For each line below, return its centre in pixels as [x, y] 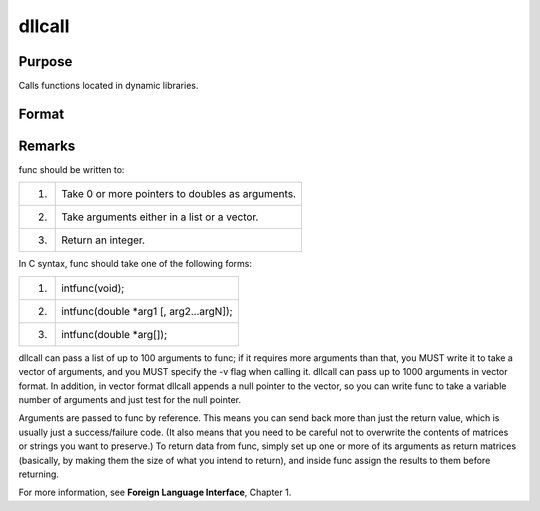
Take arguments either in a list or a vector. [160, 217]
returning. [39, 474]
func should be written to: [71, 169]
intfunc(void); [93, 288]
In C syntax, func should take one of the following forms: [135, 264]
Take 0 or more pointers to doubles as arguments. [179, 194]
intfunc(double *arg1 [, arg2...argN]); [147, 311]
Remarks [47, 145]
